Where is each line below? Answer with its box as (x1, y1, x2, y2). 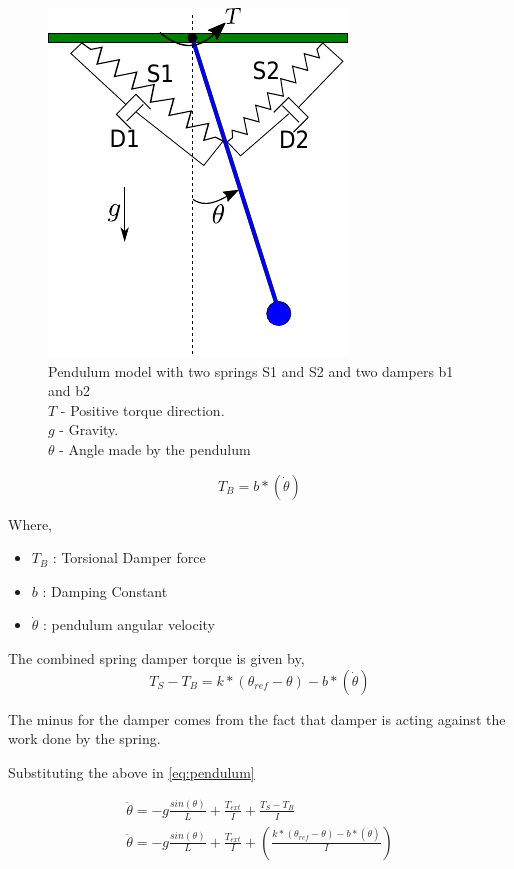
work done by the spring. (8, 728, 161, 749)
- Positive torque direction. (60, 399, 225, 420)
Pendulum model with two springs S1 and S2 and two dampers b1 (48, 360, 454, 381)
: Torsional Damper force (52, 547, 206, 568)
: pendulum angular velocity (43, 614, 215, 635)
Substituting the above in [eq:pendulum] (8, 761, 255, 782)
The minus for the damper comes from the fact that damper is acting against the (8, 708, 506, 729)
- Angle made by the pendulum (59, 438, 251, 459)
